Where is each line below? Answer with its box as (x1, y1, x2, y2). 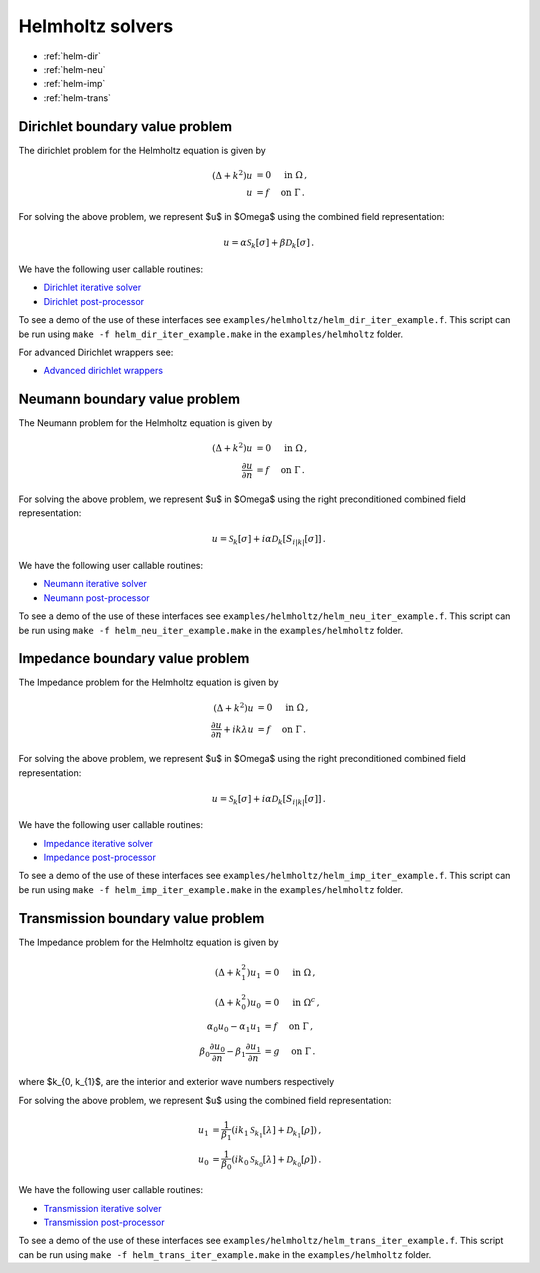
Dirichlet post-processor (43, 295, 145, 307)
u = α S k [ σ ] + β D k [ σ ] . (223, 237, 315, 251)
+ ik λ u (223, 723, 255, 735)
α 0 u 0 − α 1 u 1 (206, 1021, 262, 1034)
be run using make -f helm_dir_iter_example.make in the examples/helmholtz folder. (18, 328, 404, 340)
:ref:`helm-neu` (43, 63, 106, 75)
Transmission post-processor (43, 1216, 165, 1229)
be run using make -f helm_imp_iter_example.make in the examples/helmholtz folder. (18, 883, 404, 895)
